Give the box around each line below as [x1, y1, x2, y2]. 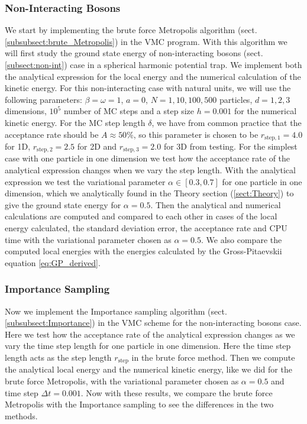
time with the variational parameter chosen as [5, 233, 172, 245]
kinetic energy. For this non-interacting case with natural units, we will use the [5, 82, 291, 94]
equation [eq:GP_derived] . [5, 256, 101, 268]
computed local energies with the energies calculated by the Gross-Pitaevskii [5, 245, 282, 257]
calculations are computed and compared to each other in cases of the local [5, 210, 277, 222]
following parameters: [5, 93, 82, 105]
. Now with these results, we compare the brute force [80, 386, 273, 399]
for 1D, [5, 140, 31, 153]
